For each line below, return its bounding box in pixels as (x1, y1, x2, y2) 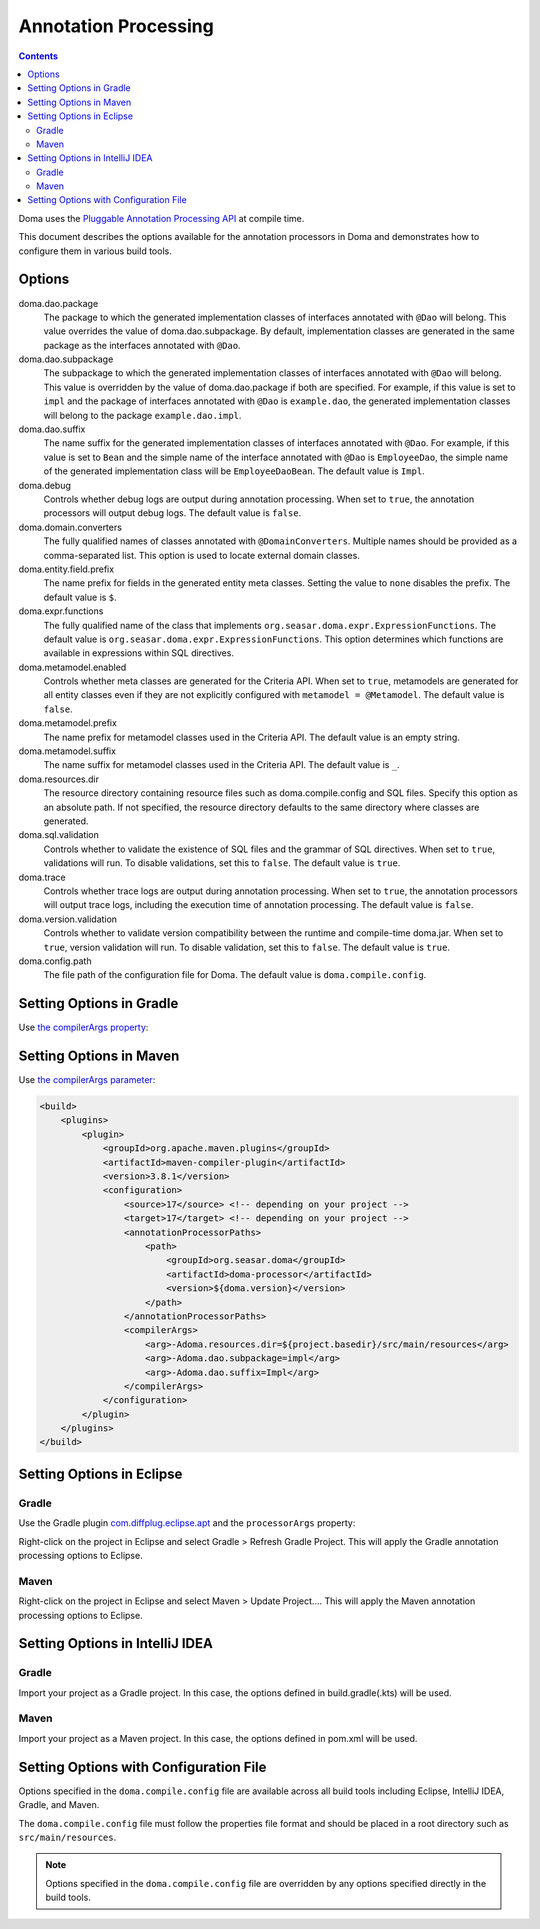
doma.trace (18, 871, 66, 883)
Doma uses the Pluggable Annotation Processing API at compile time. (18, 212, 305, 224)
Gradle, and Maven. (18, 1799, 100, 1811)
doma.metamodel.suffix (18, 745, 117, 757)
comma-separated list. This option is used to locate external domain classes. (43, 549, 360, 561)
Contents (18, 50, 59, 62)
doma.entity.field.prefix (18, 563, 115, 575)
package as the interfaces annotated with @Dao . (43, 339, 241, 351)
